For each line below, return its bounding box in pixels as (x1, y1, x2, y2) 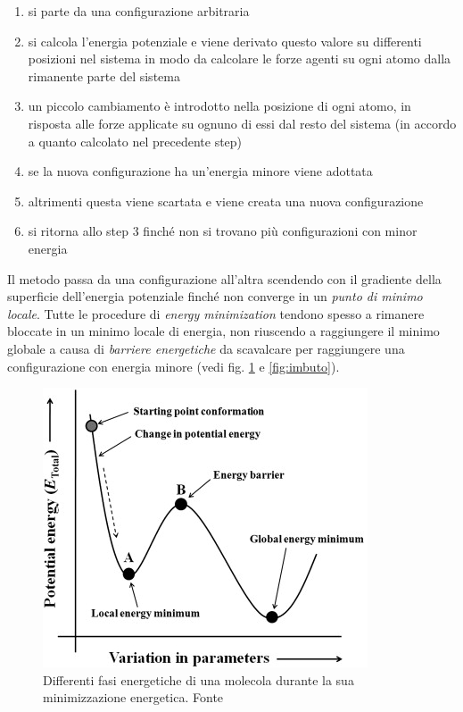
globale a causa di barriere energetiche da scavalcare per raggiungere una (7, 339, 405, 357)
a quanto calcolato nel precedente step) (28, 131, 243, 150)
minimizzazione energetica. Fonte (43, 688, 224, 707)
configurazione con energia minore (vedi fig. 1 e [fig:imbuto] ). (7, 356, 340, 375)
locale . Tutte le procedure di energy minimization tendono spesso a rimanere (7, 304, 425, 322)
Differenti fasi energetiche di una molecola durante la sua (43, 670, 354, 689)
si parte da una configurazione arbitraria (28, 2, 250, 20)
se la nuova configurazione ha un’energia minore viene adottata (28, 162, 373, 180)
